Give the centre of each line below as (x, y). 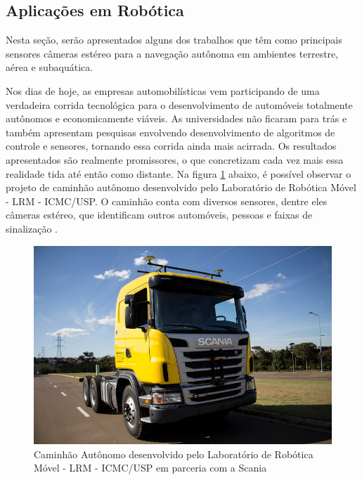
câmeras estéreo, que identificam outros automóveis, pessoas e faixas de (159, 215)
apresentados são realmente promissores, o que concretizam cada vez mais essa (175, 159)
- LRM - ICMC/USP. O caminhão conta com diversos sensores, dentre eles (167, 201)
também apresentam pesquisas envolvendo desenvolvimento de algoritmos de (170, 132)
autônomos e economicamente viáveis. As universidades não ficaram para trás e (176, 118)
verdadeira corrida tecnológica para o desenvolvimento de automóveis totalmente (179, 104)
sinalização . (32, 228)
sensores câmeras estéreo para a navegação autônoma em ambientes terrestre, (172, 53)
